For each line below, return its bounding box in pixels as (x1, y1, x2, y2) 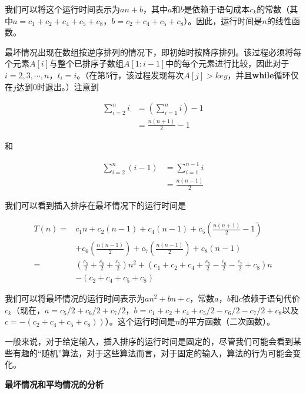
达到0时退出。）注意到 (16, 80, 99, 92)
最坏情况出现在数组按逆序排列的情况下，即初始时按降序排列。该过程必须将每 (5, 45, 301, 58)
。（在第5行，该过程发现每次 (76, 68, 184, 81)
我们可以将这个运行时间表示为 (5, 3, 120, 15)
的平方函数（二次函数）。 (180, 315, 275, 327)
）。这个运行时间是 (105, 315, 175, 327)
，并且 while (227, 68, 274, 81)
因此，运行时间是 (196, 14, 262, 27)
